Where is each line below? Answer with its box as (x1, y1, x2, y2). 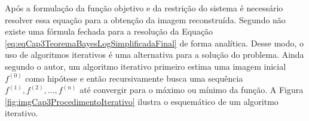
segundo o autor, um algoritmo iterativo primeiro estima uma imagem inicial (5, 60, 286, 72)
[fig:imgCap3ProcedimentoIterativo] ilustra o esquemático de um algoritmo (5, 95, 279, 107)
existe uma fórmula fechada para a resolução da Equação (5, 25, 213, 38)
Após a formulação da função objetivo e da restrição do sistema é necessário (5, 2, 283, 14)
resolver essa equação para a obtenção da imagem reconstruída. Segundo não (5, 13, 286, 26)
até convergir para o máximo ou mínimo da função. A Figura (79, 83, 304, 96)
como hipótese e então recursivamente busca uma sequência (25, 72, 243, 84)
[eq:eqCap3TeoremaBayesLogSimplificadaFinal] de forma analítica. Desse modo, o (5, 36, 304, 49)
